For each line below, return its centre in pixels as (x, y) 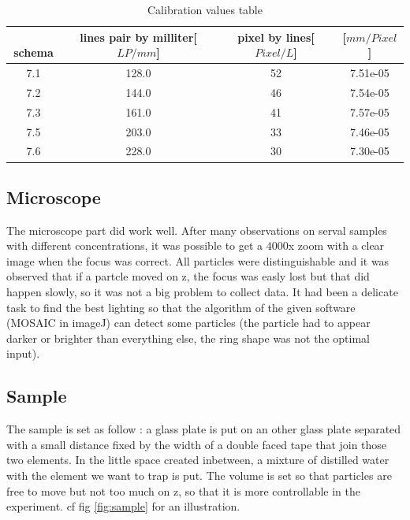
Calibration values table (205, 9)
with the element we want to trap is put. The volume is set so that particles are (199, 475)
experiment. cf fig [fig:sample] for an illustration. (123, 506)
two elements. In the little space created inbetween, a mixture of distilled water (198, 460)
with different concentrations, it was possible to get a (135, 245)
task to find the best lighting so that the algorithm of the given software (181, 307)
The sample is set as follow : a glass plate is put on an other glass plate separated (204, 429)
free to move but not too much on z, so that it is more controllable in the (184, 490)
